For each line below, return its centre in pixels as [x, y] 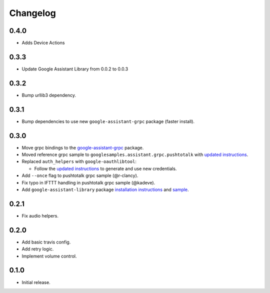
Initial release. [36, 282]
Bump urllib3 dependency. [49, 95]
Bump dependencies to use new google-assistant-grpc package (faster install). [108, 121]
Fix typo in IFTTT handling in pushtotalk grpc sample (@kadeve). [88, 182]
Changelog [32, 13]
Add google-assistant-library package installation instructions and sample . [105, 189]
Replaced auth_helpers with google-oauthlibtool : [79, 161]
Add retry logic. [38, 249]
